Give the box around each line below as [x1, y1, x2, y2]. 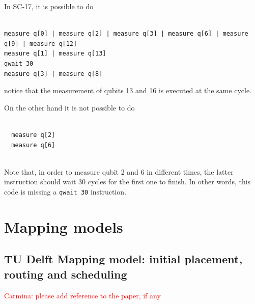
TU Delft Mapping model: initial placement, [4, 251, 243, 267]
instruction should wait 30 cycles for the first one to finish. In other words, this [4, 176, 251, 187]
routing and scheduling [4, 266, 127, 282]
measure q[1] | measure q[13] [4, 50, 106, 58]
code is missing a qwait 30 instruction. [4, 186, 127, 197]
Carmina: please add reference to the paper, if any [4, 290, 161, 300]
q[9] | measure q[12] [4, 40, 77, 47]
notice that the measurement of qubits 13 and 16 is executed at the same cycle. [4, 85, 251, 96]
